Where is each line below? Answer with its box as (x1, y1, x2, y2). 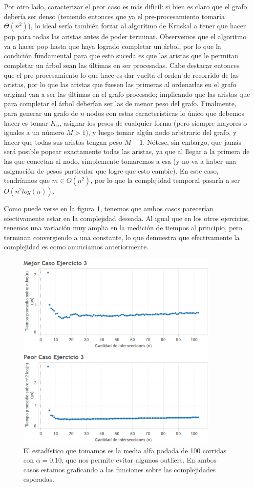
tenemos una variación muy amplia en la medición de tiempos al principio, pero (4, 222, 242, 233)
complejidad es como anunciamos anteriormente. (4, 242, 148, 252)
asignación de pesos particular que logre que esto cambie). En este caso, (4, 165, 219, 176)
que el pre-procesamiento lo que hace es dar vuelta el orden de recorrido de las (4, 69, 239, 80)
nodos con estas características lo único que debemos (86, 108, 245, 118)
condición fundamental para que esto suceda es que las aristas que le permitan (4, 50, 238, 61)
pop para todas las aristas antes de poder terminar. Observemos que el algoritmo (4, 31, 247, 42)
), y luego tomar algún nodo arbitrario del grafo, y (85, 127, 237, 137)
